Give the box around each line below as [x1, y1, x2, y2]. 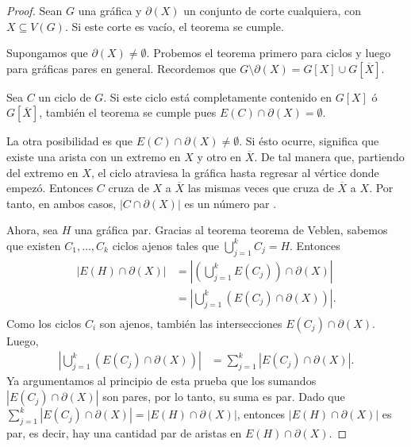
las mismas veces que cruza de [187, 179, 334, 196]
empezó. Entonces [6, 179, 94, 196]
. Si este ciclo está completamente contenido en [103, 88, 332, 105]
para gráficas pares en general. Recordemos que [6, 60, 236, 76]
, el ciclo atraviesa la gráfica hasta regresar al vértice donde [90, 164, 379, 180]
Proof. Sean [6, 2, 63, 18]
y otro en [197, 148, 242, 164]
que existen [6, 237, 61, 253]
